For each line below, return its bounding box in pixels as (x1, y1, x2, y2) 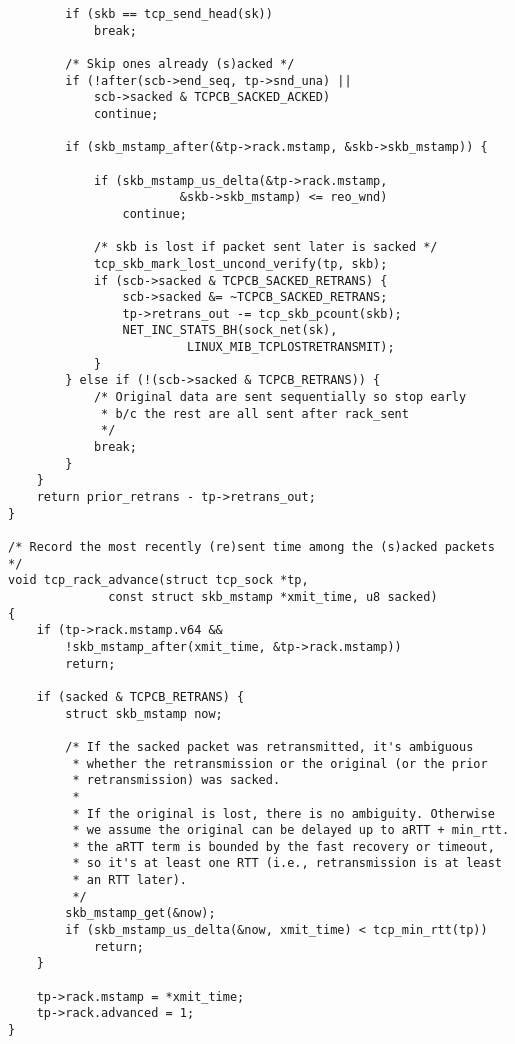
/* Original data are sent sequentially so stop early (93, 390, 467, 405)
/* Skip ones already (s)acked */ (65, 56, 295, 71)
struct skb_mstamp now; (65, 706, 223, 721)
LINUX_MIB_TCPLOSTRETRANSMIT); (186, 340, 395, 355)
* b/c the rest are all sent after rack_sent (101, 406, 409, 421)
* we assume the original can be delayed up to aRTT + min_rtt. (72, 823, 510, 838)
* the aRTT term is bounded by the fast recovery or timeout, (72, 839, 495, 854)
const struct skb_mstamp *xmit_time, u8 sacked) (108, 589, 438, 604)
